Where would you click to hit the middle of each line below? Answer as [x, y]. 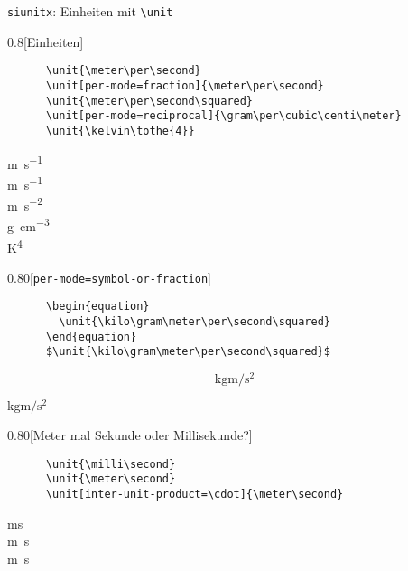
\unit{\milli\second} [111, 464]
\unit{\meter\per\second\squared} [149, 101]
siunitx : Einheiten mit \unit [90, 11]
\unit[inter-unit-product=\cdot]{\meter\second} [195, 495]
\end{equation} [91, 337]
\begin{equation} [97, 307]
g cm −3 [28, 225]
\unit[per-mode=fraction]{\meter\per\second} [185, 85]
